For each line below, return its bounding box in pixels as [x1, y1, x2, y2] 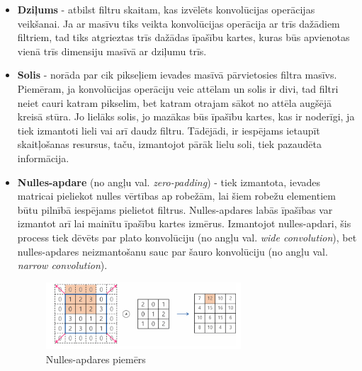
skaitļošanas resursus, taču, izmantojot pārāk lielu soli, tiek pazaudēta [17, 137, 322, 152]
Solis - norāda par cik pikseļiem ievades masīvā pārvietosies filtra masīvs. [17, 67, 337, 82]
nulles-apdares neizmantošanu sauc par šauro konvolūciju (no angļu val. [17, 244, 328, 258]
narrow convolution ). [17, 258, 108, 273]
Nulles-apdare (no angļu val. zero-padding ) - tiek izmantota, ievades [17, 174, 321, 189]
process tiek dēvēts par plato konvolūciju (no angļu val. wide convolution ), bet [17, 229, 357, 244]
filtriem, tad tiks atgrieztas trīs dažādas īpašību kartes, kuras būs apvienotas [17, 30, 350, 45]
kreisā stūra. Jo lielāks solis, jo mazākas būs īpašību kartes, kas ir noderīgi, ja [17, 109, 355, 124]
